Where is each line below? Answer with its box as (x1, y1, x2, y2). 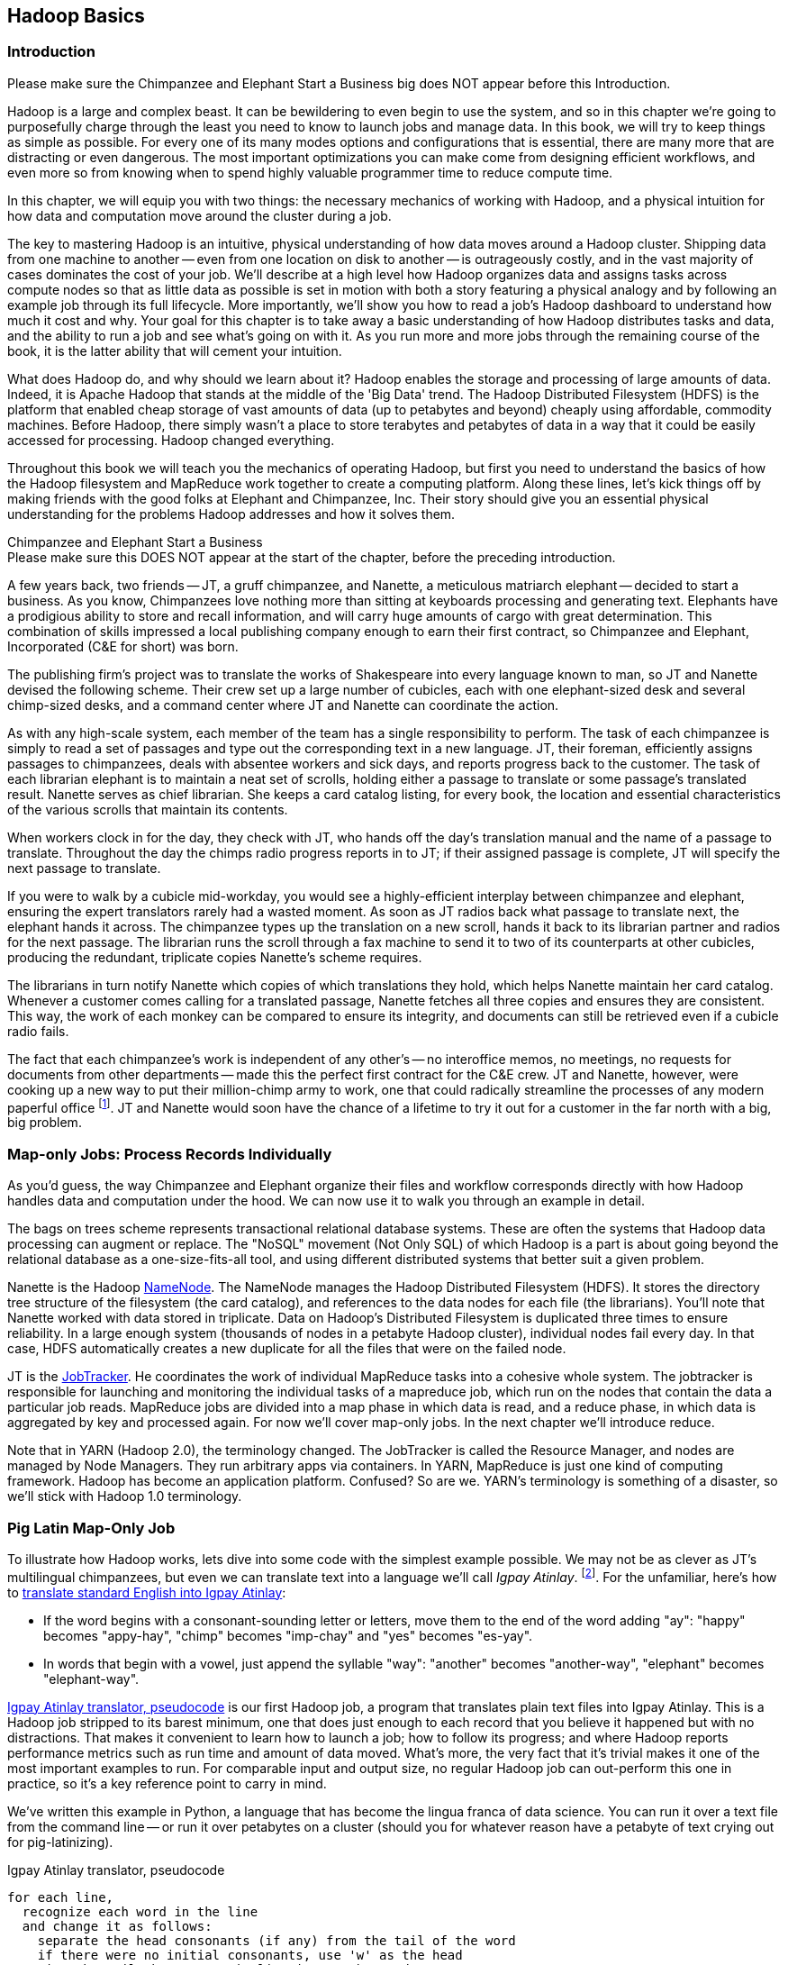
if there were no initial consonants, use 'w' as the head (37, 1947, 463, 1962)
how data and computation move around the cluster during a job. (7, 207, 392, 223)
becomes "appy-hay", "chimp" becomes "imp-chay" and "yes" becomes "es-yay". (43, 1627, 533, 1643)
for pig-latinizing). (7, 1833, 113, 1850)
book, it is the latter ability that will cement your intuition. (7, 342, 342, 359)
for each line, (7, 1889, 114, 1905)
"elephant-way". (43, 1670, 140, 1687)
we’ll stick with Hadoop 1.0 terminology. (7, 1488, 242, 1505)
